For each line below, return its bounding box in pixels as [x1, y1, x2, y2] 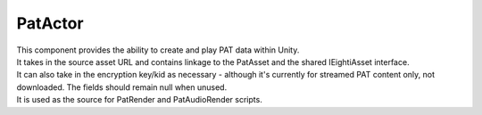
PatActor [16, 13, 84, 33]
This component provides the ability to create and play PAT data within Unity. [16, 45, 300, 55]
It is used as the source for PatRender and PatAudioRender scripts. [16, 94, 262, 105]
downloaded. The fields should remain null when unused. [16, 81, 228, 93]
